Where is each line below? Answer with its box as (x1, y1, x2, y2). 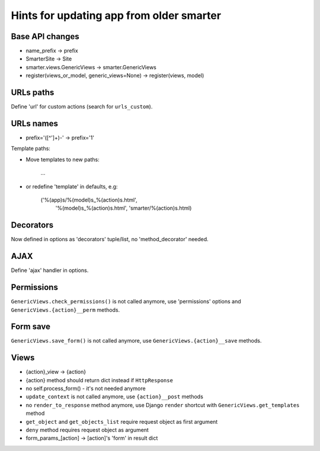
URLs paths (11, 88, 55, 98)
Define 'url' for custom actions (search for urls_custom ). (11, 103, 153, 110)
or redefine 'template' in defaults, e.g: (25, 183, 118, 190)
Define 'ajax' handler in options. (11, 267, 89, 274)
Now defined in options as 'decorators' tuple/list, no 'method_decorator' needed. (11, 236, 209, 243)
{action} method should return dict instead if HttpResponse (25, 376, 173, 383)
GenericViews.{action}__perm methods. (11, 306, 120, 314)
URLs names (11, 119, 59, 129)
